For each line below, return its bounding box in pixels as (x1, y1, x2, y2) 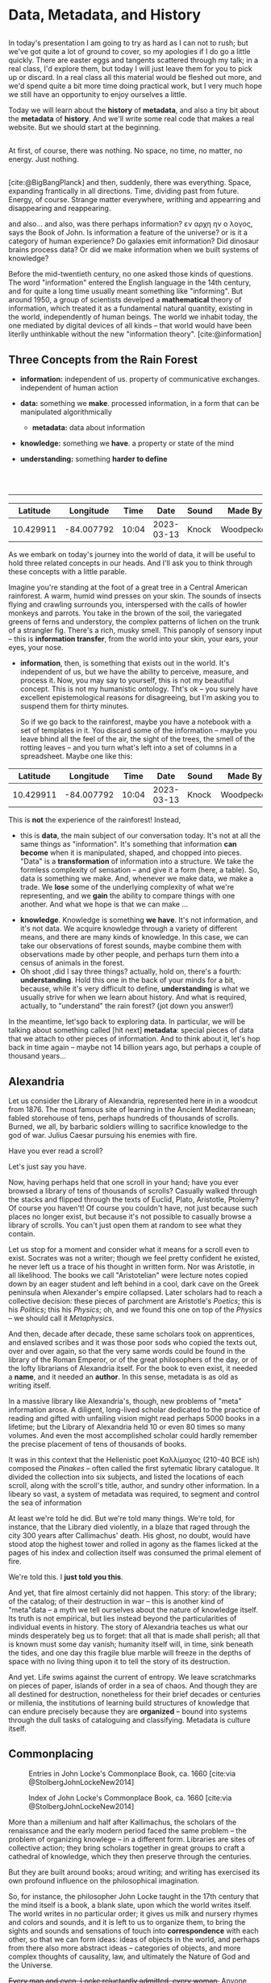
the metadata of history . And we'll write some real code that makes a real (8, 113, 255, 123)
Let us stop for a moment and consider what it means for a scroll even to (8, 1244, 250, 1254)
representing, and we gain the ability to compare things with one (19, 891, 236, 901)
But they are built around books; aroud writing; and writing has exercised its (8, 1867, 261, 1877)
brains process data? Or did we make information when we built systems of (8, 245, 260, 255)
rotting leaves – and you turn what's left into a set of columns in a (19, 742, 238, 753)
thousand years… (8, 1051, 67, 1061)
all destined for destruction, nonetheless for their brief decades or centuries (8, 1689, 261, 1699)
